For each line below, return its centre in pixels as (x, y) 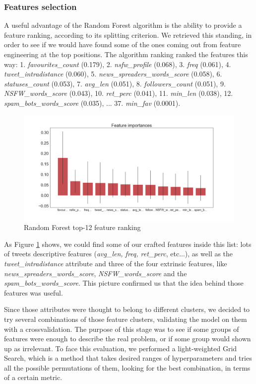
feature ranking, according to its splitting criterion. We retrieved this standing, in (128, 35)
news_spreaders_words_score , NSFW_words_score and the (96, 273)
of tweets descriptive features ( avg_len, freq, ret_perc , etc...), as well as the (119, 254)
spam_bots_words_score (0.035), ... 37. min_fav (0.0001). (92, 103)
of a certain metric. (33, 377)
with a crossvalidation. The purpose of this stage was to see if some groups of (122, 329)
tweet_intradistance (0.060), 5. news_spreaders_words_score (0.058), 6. (113, 74)
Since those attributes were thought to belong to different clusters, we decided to (127, 309)
